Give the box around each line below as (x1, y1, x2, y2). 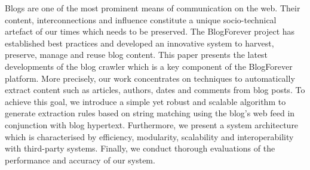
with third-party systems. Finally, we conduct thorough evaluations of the (5, 142, 275, 154)
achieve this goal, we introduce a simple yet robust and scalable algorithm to (5, 95, 286, 107)
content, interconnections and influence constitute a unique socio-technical (5, 13, 277, 26)
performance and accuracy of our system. (5, 153, 155, 166)
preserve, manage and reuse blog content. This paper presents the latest (5, 48, 268, 61)
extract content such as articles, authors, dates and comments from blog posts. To (5, 84, 305, 96)
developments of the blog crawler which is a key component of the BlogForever (5, 60, 293, 72)
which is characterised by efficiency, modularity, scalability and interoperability (5, 130, 294, 143)
